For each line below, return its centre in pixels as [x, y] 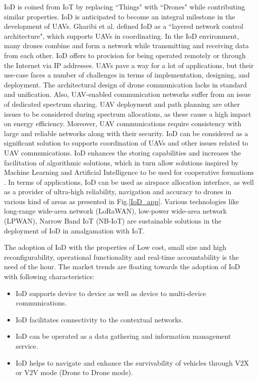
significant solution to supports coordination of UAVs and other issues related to [126, 143]
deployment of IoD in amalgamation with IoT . [74, 230]
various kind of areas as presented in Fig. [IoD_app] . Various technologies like [122, 201]
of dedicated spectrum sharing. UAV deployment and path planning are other [122, 104]
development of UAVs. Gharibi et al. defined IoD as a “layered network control [124, 26]
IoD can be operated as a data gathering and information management [123, 336]
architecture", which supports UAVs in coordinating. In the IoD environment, [122, 36]
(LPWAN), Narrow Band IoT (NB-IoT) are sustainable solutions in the [113, 221]
